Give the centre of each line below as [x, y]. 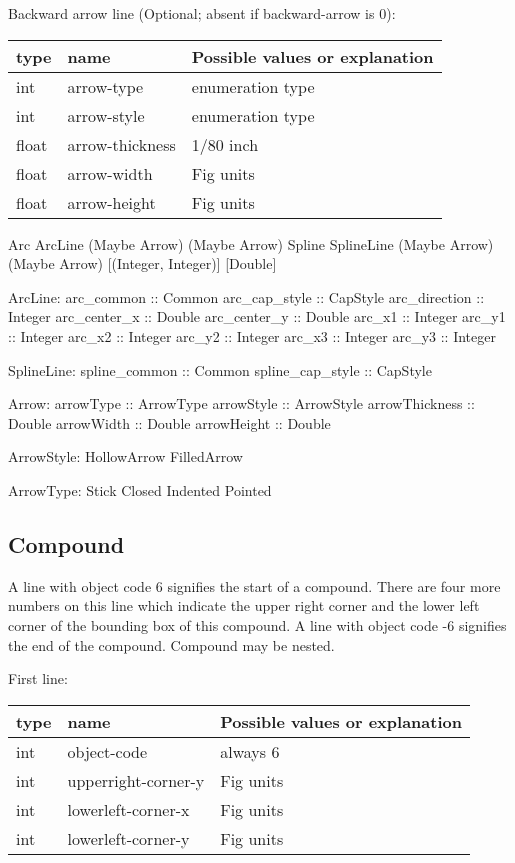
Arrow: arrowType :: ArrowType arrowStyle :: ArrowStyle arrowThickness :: [241, 403]
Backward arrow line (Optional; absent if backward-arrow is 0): [202, 13]
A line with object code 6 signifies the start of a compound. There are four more [254, 585]
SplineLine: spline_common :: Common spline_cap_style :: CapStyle [220, 369]
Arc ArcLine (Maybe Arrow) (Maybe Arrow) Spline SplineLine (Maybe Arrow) [251, 243]
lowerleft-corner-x [128, 809]
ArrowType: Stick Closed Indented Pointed [140, 489]
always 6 [250, 751]
